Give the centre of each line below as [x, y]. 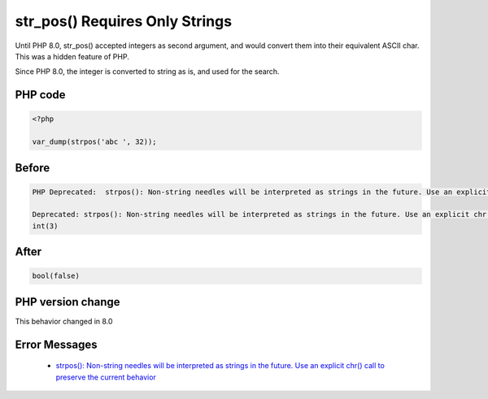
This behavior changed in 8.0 [64, 321]
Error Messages [56, 344]
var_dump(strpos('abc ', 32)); [95, 142]
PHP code [40, 95]
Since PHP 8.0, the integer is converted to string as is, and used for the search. [147, 72]
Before [33, 168]
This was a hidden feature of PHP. [72, 56]
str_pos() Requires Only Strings [123, 21]
